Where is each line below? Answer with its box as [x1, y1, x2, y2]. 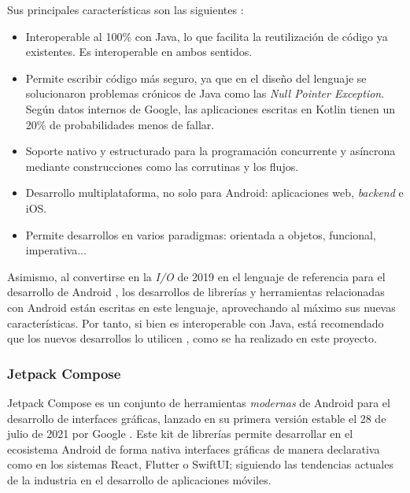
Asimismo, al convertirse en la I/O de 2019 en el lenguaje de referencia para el [7, 268, 386, 284]
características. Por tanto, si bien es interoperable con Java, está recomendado [7, 314, 384, 331]
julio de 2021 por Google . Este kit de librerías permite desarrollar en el [7, 425, 353, 442]
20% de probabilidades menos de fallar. [25, 116, 215, 132]
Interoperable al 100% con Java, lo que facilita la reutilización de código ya [25, 28, 388, 44]
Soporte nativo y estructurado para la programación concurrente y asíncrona [25, 143, 396, 159]
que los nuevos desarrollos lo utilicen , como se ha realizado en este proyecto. [7, 330, 377, 347]
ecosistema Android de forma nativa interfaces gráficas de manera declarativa [7, 440, 380, 457]
